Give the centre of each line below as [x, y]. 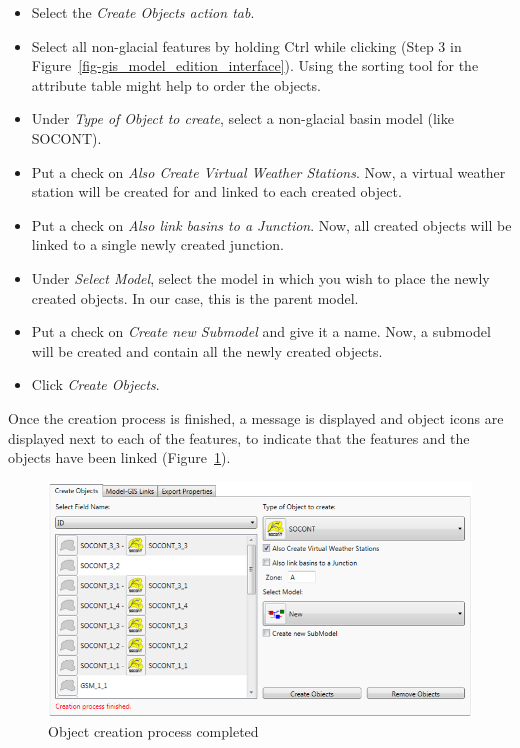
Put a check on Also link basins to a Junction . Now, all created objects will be [271, 224]
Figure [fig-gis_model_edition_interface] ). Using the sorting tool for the [255, 65]
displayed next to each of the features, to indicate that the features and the [239, 437]
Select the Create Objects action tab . [143, 12]
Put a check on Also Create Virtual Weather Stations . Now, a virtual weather [268, 171]
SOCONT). [66, 137]
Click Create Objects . [95, 384]
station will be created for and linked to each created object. [216, 191]
